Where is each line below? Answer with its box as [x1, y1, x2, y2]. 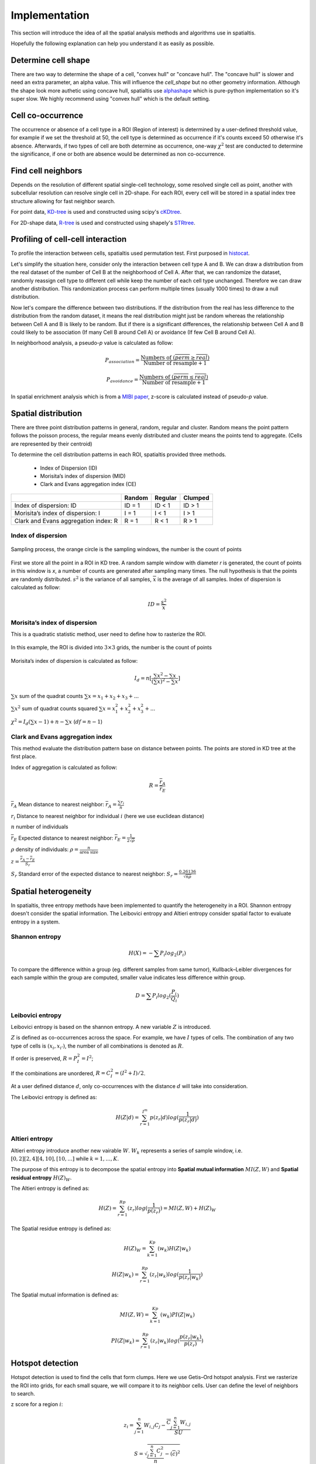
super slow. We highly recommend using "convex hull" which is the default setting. [11, 95, 211, 102]
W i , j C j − [143, 1422, 166, 1430]
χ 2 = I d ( [11, 717, 31, 726]
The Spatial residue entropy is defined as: [11, 1225, 111, 1232]
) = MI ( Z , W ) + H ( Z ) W [160, 1205, 217, 1213]
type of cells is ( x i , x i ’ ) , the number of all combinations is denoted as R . [11, 1042, 184, 1051]
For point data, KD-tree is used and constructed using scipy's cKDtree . [11, 208, 182, 216]
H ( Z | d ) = [115, 1114, 139, 1121]
